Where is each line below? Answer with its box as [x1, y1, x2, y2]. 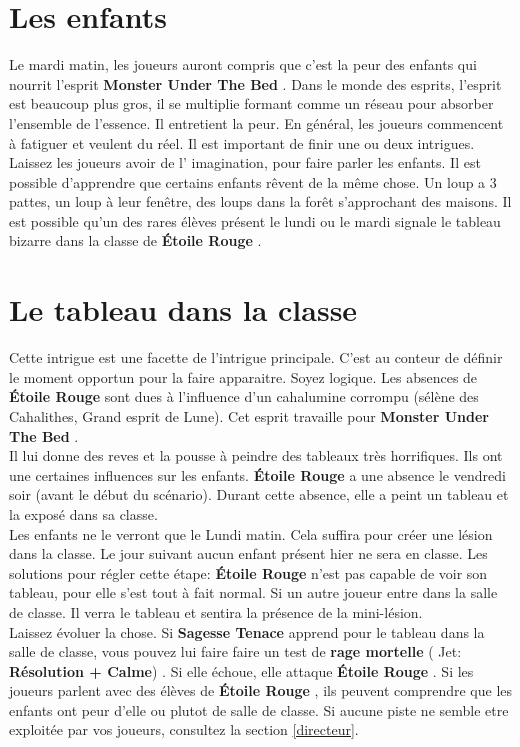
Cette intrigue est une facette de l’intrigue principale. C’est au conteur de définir [9, 347, 503, 368]
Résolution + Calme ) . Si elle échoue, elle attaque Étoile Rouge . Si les [9, 660, 474, 681]
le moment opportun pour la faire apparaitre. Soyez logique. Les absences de [9, 366, 478, 387]
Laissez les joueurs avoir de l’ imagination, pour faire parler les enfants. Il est [9, 152, 481, 173]
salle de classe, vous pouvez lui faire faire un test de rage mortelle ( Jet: [9, 641, 462, 662]
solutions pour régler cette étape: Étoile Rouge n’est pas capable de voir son [9, 562, 488, 583]
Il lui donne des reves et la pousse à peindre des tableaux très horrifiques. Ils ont [9, 445, 503, 466]
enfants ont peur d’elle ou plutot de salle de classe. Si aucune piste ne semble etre [9, 699, 509, 720]
